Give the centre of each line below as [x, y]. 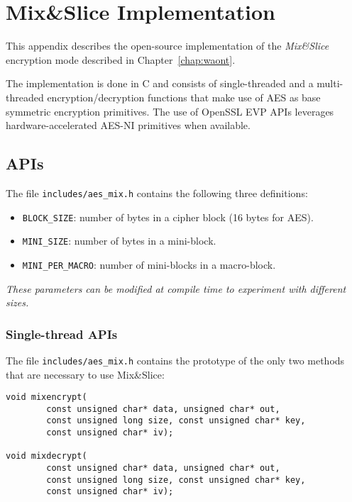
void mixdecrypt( [46, 456]
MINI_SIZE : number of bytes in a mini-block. [119, 241]
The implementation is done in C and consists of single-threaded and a [160, 83]
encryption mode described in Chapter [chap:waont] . [121, 59]
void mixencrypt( [46, 397]
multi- [330, 83]
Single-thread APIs [62, 334]
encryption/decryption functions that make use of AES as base [184, 97]
